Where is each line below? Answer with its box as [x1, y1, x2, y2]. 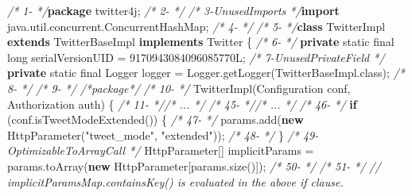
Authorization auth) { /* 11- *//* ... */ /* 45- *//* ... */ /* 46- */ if [7, 95, 357, 112]
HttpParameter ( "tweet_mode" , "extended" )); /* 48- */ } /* [7, 126, 299, 143]
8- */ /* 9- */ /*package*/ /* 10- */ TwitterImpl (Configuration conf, [7, 79, 351, 96]
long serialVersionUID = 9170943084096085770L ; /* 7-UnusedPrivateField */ [7, 48, 385, 65]
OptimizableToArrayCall [7, 142, 126, 159]
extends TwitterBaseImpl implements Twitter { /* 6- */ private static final [7, 33, 395, 50]
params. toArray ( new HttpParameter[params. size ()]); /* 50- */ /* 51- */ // [7, 157, 381, 174]
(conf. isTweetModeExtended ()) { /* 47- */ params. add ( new [7, 111, 304, 128]
